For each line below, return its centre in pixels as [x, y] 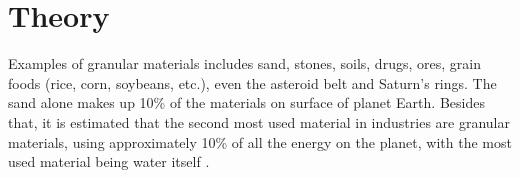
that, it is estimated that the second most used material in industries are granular [259, 121]
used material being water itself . [109, 161]
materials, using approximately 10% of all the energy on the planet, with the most [260, 141]
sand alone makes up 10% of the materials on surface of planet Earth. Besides [246, 102]
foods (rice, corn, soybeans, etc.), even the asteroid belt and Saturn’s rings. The [252, 82]
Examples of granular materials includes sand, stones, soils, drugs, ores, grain [244, 63]
